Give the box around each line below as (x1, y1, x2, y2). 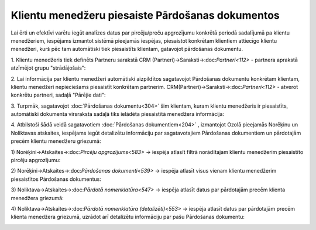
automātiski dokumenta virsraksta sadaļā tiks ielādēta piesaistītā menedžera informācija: (11, 111, 225, 118)
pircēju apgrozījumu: (11, 157, 61, 164)
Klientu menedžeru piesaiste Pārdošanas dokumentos (11, 9, 280, 22)
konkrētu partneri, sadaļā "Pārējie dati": (11, 91, 106, 99)
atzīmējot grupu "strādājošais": (11, 64, 86, 71)
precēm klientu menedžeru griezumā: (11, 138, 101, 145)
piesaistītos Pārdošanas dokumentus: (11, 176, 102, 183)
